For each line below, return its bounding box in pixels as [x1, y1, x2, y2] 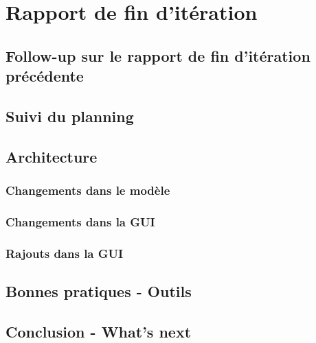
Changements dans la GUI [5, 213, 155, 230]
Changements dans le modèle [5, 182, 170, 199]
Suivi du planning [5, 105, 134, 126]
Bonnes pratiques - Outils [5, 281, 192, 302]
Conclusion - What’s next [5, 320, 192, 342]
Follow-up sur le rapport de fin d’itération [5, 45, 311, 66]
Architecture [5, 145, 98, 167]
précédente [5, 65, 84, 86]
